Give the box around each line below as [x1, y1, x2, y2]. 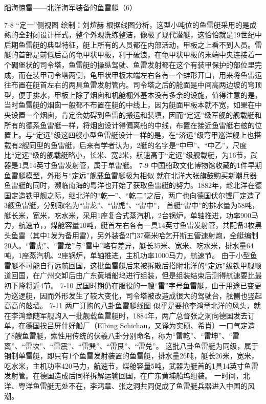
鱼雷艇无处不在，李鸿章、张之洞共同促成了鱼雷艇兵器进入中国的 [32, 380, 248, 391]
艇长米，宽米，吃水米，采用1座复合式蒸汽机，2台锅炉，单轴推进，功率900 [4, 209, 251, 220]
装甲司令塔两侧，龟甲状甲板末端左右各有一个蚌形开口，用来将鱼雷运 [32, 69, 262, 80]
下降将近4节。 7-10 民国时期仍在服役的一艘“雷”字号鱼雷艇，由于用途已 [11, 280, 248, 291]
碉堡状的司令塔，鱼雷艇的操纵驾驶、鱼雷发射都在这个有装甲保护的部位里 [11, 59, 255, 70]
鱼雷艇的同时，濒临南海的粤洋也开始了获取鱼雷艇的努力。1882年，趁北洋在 [4, 180, 255, 190]
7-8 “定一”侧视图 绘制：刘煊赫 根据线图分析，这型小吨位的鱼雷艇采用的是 [4, 19, 250, 30]
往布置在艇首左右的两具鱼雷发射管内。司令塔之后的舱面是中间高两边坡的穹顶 [4, 79, 262, 90]
